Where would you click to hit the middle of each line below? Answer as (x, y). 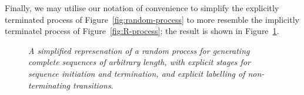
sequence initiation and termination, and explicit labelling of (137, 73)
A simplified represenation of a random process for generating (139, 50)
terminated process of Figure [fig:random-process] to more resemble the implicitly (152, 19)
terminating (49, 85)
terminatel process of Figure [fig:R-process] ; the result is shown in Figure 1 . (142, 31)
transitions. (93, 85)
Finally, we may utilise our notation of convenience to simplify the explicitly (142, 8)
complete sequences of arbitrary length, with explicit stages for (139, 62)
